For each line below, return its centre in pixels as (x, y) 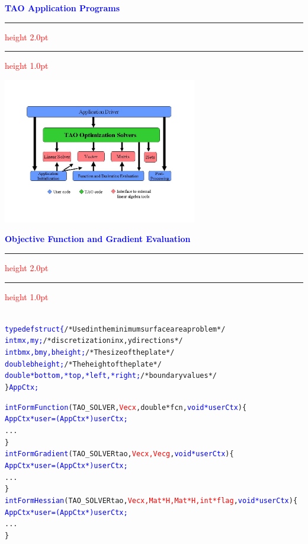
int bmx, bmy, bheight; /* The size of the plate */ (90, 353)
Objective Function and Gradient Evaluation (98, 239)
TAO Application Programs (62, 8)
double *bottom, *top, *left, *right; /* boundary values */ (111, 376)
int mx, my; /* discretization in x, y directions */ (94, 341)
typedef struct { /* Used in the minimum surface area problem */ (115, 329)
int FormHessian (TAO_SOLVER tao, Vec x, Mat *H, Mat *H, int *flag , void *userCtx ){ (151, 500)
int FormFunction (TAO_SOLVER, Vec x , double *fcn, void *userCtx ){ (126, 407)
